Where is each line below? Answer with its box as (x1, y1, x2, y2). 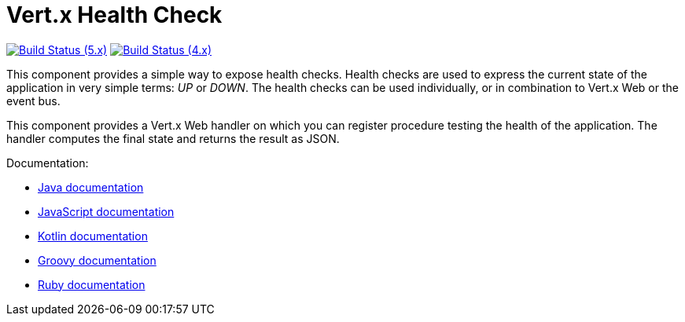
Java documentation (38, 180, 144, 194)
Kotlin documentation (38, 229, 148, 243)
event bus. (6, 93, 61, 108)
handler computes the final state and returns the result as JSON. (6, 131, 340, 145)
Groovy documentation (38, 253, 157, 267)
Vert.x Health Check (6, 2, 223, 28)
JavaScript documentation (38, 204, 175, 218)
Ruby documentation (38, 277, 145, 291)
